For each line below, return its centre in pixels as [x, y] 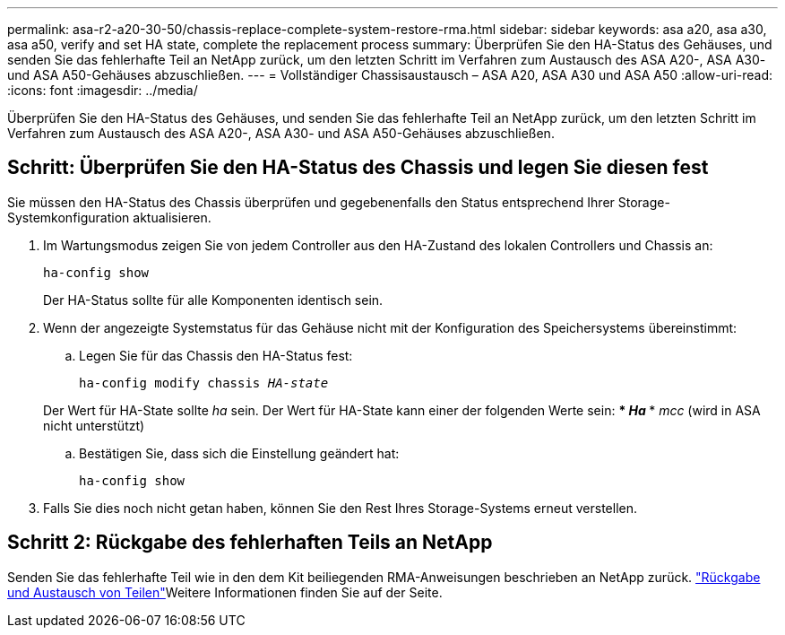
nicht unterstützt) [94, 425]
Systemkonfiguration [69, 217]
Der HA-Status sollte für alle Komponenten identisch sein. [213, 300]
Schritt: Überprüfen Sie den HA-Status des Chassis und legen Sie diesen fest [358, 168]
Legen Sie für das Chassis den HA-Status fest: [216, 355]
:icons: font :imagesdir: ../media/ [103, 90]
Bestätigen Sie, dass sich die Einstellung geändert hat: [239, 453]
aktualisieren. [172, 217]
